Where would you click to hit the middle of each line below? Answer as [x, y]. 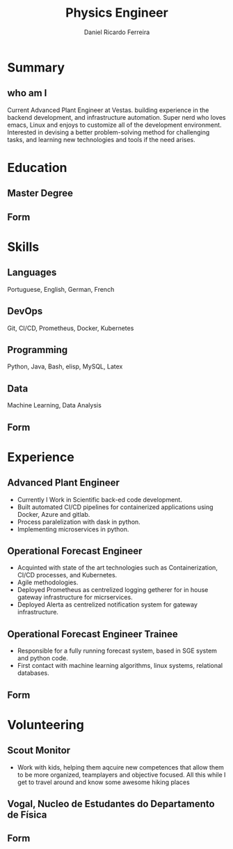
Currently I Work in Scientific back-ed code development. [99, 499]
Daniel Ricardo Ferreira [117, 32]
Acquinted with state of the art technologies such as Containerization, [117, 568]
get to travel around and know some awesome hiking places [103, 782]
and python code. [42, 658]
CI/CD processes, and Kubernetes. [67, 575]
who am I [27, 93]
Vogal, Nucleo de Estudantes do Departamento [111, 803]
